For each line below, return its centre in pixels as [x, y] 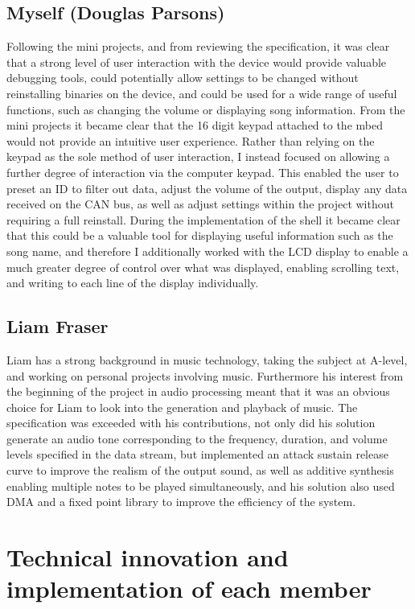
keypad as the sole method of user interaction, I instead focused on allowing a [198, 156]
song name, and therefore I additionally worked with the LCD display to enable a [207, 251]
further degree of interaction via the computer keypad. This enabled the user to [203, 172]
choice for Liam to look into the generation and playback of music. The [182, 407]
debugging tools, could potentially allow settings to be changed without [183, 78]
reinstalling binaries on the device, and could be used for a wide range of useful [202, 93]
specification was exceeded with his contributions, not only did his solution [191, 423]
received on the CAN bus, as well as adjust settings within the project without [200, 204]
